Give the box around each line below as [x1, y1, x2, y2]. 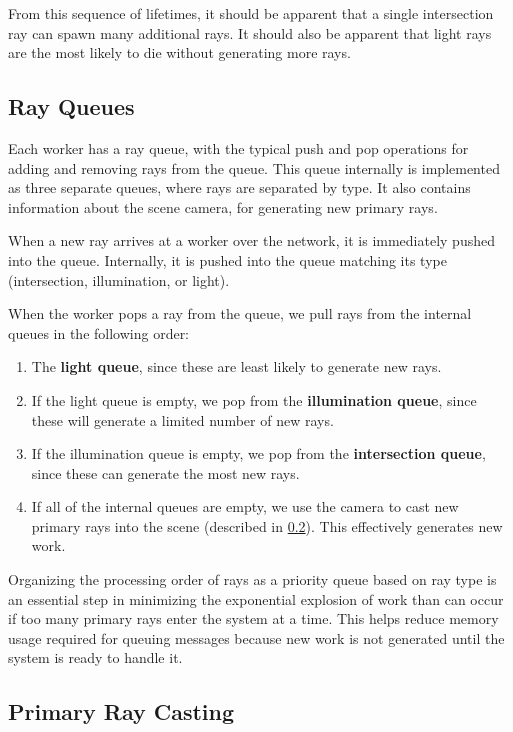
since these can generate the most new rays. [31, 462, 300, 483]
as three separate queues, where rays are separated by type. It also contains [8, 177, 471, 198]
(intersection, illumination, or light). [8, 269, 230, 290]
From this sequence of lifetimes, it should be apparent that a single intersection [8, 3, 494, 23]
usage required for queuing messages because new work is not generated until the [8, 627, 505, 648]
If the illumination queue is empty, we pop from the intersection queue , [31, 443, 486, 464]
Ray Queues [8, 91, 135, 122]
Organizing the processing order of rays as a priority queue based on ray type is [8, 569, 497, 590]
